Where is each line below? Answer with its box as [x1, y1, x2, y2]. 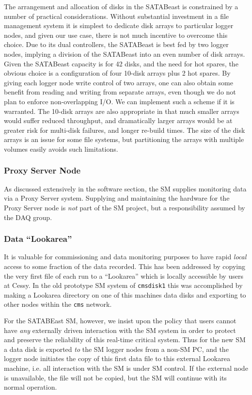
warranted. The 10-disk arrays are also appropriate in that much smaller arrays [4, 106, 239, 116]
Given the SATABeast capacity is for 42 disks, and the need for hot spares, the [4, 58, 238, 68]
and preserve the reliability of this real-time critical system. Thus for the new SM [4, 334, 246, 345]
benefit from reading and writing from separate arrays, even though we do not [4, 87, 236, 97]
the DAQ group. [4, 212, 52, 222]
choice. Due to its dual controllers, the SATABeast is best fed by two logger [4, 39, 229, 49]
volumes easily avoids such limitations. [4, 143, 118, 154]
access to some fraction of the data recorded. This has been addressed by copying [4, 261, 246, 271]
